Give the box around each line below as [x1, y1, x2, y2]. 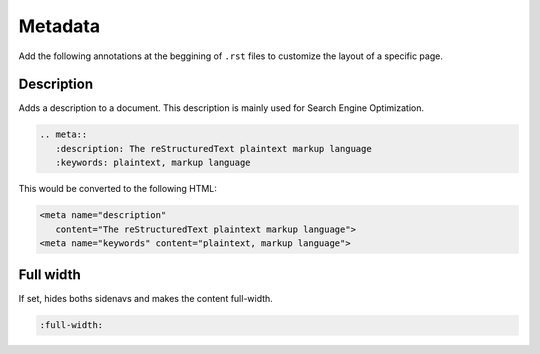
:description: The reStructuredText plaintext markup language [55, 143, 372, 154]
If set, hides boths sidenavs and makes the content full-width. [18, 293, 274, 305]
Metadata [18, 15, 100, 37]
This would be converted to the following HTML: [18, 183, 217, 195]
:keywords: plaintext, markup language [55, 157, 251, 169]
